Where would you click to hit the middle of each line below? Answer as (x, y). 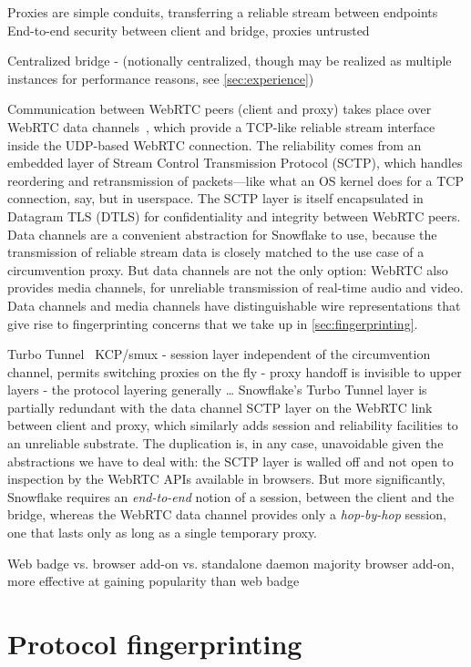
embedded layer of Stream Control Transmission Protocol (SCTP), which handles (235, 163)
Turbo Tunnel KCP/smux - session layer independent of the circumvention (219, 354)
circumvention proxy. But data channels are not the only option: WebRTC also (228, 269)
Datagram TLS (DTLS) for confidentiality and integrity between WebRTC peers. (234, 215)
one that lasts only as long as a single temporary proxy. (163, 533)
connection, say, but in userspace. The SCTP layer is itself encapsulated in (215, 198)
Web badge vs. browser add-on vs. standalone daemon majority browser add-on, (231, 563)
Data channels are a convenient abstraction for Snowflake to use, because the (222, 234)
